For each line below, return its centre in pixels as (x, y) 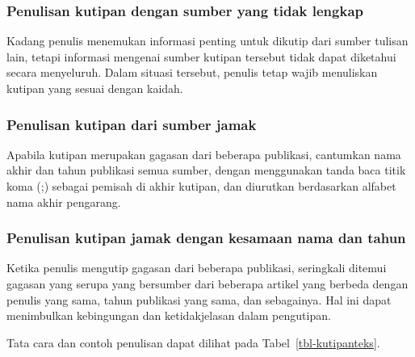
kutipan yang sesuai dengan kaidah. (95, 88)
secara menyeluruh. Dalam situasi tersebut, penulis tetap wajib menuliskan (192, 72)
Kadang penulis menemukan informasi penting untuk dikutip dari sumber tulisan (207, 41)
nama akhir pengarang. (64, 202)
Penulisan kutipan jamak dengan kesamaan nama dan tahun (206, 238)
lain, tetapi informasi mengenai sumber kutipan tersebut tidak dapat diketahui (201, 56)
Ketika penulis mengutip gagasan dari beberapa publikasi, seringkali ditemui (197, 268)
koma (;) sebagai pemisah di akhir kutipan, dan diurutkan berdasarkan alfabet (201, 186)
